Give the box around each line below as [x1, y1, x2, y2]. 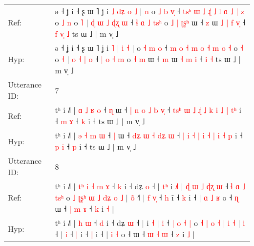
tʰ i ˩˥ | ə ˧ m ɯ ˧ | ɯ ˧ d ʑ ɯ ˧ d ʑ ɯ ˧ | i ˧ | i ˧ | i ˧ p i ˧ [55, 130, 243, 141]
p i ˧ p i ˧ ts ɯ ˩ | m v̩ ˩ [55, 141, 136, 152]
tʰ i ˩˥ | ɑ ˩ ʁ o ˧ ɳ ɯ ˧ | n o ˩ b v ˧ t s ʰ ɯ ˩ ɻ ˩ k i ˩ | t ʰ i [55, 104, 241, 115]
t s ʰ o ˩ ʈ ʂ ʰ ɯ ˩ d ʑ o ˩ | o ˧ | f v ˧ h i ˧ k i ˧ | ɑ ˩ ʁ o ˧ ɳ [55, 192, 239, 203]
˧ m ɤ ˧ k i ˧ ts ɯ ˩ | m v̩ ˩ [55, 115, 145, 127]
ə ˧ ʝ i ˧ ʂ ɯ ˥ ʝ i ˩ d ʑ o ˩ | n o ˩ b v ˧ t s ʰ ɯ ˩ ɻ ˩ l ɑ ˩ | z [55, 5, 245, 17]
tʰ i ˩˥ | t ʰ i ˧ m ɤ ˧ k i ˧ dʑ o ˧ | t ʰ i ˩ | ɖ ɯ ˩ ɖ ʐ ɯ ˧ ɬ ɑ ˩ [55, 180, 245, 192]
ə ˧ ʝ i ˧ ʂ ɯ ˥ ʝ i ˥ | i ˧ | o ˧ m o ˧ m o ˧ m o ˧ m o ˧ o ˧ [55, 42, 243, 53]
